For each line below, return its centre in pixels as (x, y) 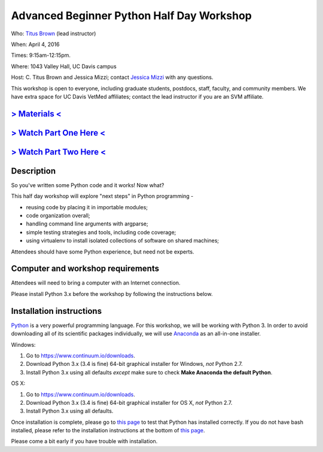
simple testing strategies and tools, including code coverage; (101, 232)
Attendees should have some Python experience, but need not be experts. (103, 252)
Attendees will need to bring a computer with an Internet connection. (96, 283)
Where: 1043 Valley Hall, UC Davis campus (64, 66)
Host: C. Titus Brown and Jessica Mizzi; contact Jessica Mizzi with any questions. (112, 77)
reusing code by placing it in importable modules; (87, 207)
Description (33, 171)
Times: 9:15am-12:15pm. (41, 55)
